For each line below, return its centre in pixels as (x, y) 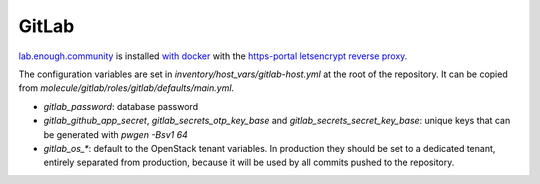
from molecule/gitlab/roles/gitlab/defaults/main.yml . (126, 88)
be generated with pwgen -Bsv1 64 (116, 134)
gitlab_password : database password (121, 106)
